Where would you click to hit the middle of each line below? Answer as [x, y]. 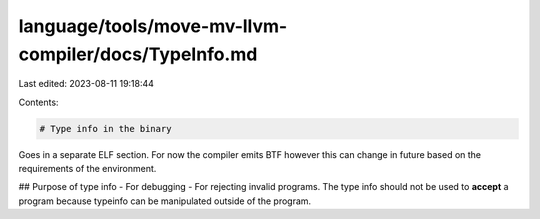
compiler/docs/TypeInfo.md [138, 54]
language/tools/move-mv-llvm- [153, 26]
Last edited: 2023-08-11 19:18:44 [86, 84]
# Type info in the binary [105, 128]
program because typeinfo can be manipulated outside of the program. [165, 201]
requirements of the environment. [87, 169]
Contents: [38, 102]
